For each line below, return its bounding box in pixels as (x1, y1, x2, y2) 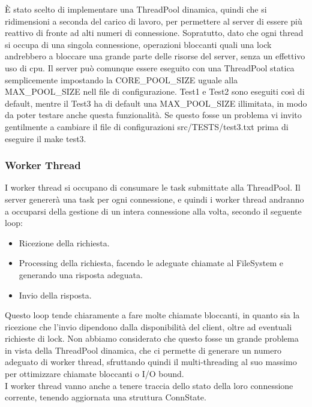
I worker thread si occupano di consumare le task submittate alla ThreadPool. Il (5, 181, 301, 194)
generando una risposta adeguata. (19, 268, 143, 281)
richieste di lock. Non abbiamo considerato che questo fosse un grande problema (5, 332, 299, 345)
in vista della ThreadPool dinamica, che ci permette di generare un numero (5, 343, 281, 356)
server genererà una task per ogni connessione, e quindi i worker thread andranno (5, 192, 304, 205)
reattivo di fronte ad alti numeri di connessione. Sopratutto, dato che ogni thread (5, 26, 304, 39)
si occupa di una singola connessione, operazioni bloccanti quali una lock (5, 38, 272, 50)
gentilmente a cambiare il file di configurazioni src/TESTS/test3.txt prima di (5, 120, 289, 132)
